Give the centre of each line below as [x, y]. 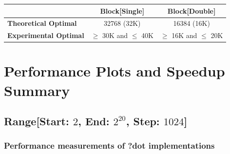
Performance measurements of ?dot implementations [109, 145]
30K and [115, 35]
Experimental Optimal [46, 35]
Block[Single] [122, 10]
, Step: [143, 121]
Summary [37, 90]
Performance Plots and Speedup [115, 71]
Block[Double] [192, 10]
